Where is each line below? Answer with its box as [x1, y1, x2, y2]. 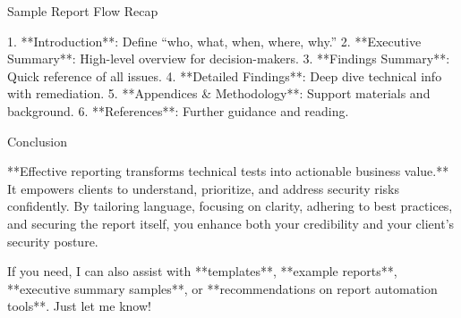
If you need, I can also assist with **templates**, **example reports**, [7, 262, 397, 280]
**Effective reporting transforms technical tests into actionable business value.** [7, 162, 449, 180]
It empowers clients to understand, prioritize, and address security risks [7, 179, 399, 197]
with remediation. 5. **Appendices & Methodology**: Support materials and [7, 84, 431, 103]
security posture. [7, 231, 98, 250]
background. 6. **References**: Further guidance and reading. [7, 101, 349, 120]
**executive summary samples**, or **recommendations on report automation [7, 279, 438, 297]
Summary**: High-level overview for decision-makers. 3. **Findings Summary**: [7, 49, 450, 68]
